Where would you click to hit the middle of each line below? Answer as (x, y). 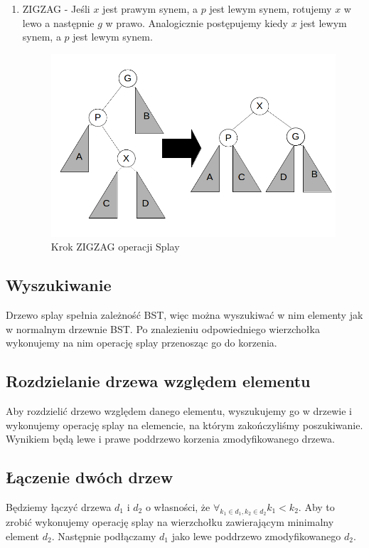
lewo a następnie (58, 22)
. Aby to (316, 507)
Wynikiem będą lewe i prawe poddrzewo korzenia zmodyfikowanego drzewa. (170, 439)
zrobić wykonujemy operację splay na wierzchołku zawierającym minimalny (170, 522)
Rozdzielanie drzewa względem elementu (158, 381)
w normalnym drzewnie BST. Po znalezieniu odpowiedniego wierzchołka (163, 328)
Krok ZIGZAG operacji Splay (115, 247)
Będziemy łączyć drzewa (59, 507)
